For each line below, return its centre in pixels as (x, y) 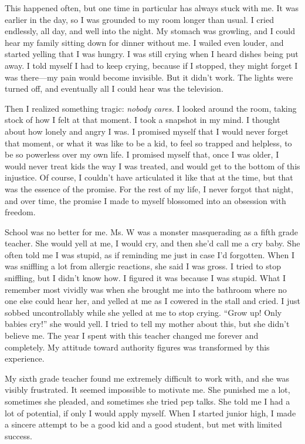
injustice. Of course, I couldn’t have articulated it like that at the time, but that (149, 177)
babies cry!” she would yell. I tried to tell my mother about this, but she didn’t (147, 324)
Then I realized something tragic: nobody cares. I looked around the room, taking (151, 108)
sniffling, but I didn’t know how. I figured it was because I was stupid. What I (145, 278)
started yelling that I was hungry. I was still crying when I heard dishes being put (152, 54)
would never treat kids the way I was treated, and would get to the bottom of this (152, 166)
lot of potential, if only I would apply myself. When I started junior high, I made (150, 413)
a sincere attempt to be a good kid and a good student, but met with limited (143, 424)
